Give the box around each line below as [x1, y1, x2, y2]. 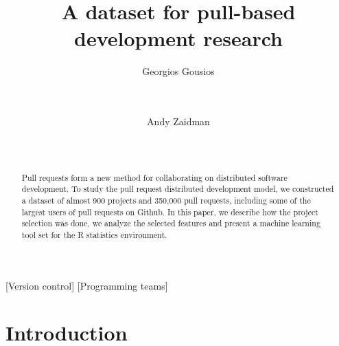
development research [74, 24, 283, 52]
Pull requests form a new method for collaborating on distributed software [21, 171, 288, 183]
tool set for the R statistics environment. [21, 228, 167, 240]
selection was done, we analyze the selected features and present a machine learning [21, 217, 320, 229]
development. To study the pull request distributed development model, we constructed [21, 183, 334, 195]
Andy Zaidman [147, 114, 210, 129]
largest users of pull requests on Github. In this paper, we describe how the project [21, 206, 318, 217]
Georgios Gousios [142, 64, 215, 78]
